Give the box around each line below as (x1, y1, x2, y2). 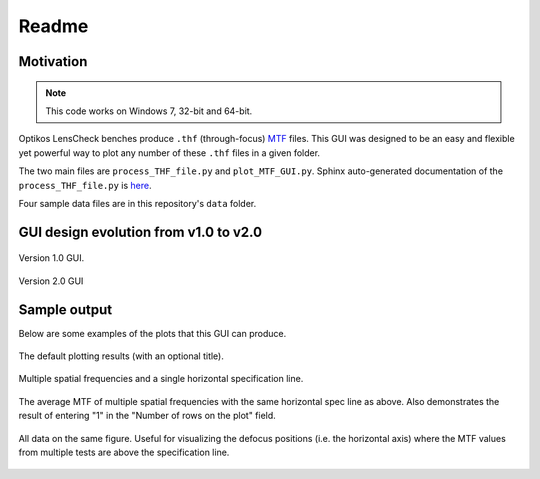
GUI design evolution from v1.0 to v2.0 (18, 223, 263, 240)
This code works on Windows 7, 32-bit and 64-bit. (45, 105, 253, 117)
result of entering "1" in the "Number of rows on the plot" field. (18, 410, 277, 422)
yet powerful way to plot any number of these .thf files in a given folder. (18, 146, 320, 159)
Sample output (18, 301, 113, 318)
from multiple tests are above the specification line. (18, 446, 230, 458)
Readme (18, 15, 89, 37)
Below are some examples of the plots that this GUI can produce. (18, 327, 287, 339)
